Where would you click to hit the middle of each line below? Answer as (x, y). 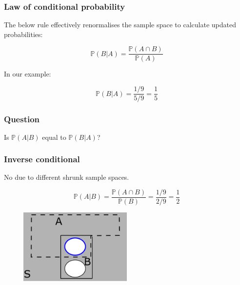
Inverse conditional (42, 159)
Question (22, 119)
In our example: (28, 74)
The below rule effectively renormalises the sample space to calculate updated (120, 25)
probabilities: (23, 34)
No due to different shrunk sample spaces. (67, 177)
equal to (54, 137)
